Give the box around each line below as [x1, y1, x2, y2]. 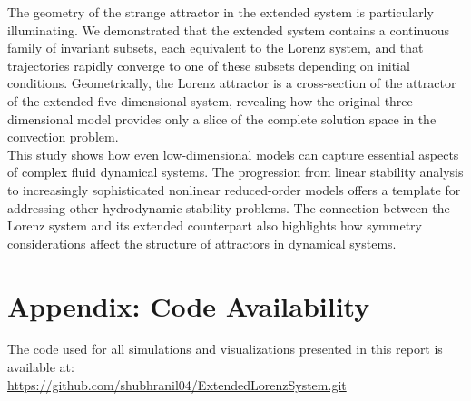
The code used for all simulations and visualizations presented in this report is [7, 339, 443, 358]
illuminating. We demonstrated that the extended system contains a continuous [7, 20, 449, 39]
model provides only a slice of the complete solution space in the [77, 109, 437, 128]
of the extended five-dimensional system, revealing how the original [7, 91, 380, 110]
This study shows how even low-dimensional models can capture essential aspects [7, 144, 459, 163]
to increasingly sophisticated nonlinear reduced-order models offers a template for [7, 180, 461, 199]
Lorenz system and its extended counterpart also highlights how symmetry [7, 216, 422, 235]
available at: [7, 357, 74, 377]
